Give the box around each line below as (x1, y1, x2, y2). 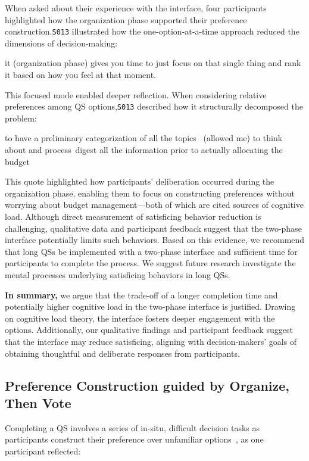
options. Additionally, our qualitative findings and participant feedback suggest (5, 323, 293, 336)
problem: (5, 111, 37, 124)
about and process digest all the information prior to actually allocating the (5, 144, 283, 156)
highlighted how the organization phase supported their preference (5, 13, 247, 26)
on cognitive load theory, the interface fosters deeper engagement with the (5, 312, 275, 324)
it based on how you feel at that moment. (5, 68, 157, 81)
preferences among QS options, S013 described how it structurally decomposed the (5, 100, 303, 113)
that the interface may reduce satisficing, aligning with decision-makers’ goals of (5, 335, 297, 347)
